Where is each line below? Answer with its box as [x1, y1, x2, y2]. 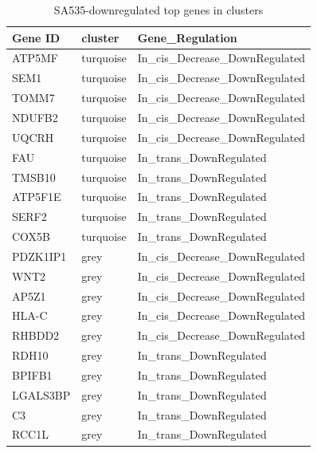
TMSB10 [12, 168, 56, 185]
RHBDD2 [12, 327, 60, 344]
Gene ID [12, 29, 61, 45]
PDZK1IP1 [12, 247, 67, 264]
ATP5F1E [12, 188, 61, 205]
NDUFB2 [12, 108, 58, 125]
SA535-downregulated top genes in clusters [53, 2, 264, 18]
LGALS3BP [12, 386, 71, 403]
